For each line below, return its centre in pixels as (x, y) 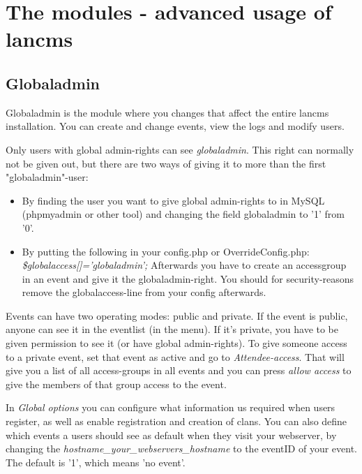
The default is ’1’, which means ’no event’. (96, 462)
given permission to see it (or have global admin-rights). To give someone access (176, 343)
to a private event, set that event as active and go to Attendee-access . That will (175, 356)
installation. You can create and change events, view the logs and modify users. (175, 126)
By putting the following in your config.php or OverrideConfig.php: (166, 251)
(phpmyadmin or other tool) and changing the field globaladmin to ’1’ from (183, 214)
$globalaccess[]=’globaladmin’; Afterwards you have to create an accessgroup (184, 265)
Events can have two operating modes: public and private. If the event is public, (177, 315)
